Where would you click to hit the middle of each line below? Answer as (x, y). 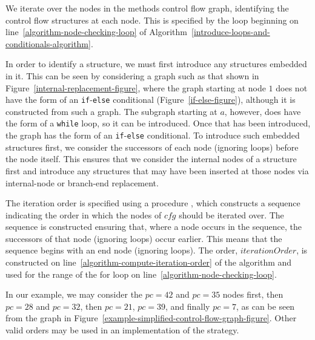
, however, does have (263, 111)
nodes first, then (253, 294)
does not (292, 87)
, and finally (187, 306)
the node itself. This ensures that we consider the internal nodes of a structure (151, 159)
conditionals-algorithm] (48, 43)
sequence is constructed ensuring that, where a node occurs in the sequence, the (154, 227)
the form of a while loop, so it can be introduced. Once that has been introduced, (158, 123)
